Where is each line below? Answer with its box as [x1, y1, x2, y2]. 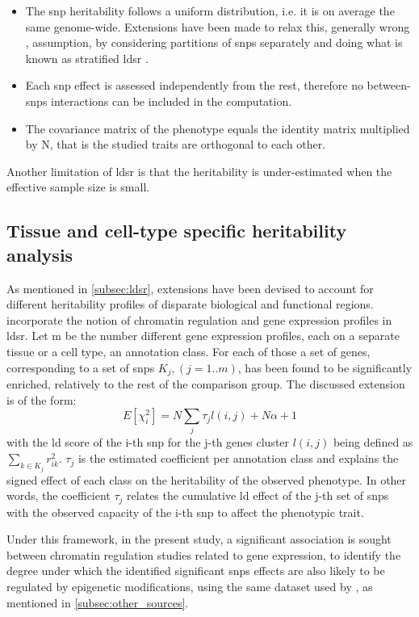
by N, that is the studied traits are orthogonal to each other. [25, 136, 326, 153]
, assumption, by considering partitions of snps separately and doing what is [25, 34, 403, 51]
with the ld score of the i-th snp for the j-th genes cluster [6, 434, 290, 451]
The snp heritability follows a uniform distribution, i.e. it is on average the [25, 2, 395, 19]
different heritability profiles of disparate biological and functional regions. [6, 296, 374, 313]
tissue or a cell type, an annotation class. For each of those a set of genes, [6, 342, 371, 359]
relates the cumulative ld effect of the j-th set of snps [127, 487, 389, 504]
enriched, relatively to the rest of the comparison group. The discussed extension [6, 375, 405, 392]
